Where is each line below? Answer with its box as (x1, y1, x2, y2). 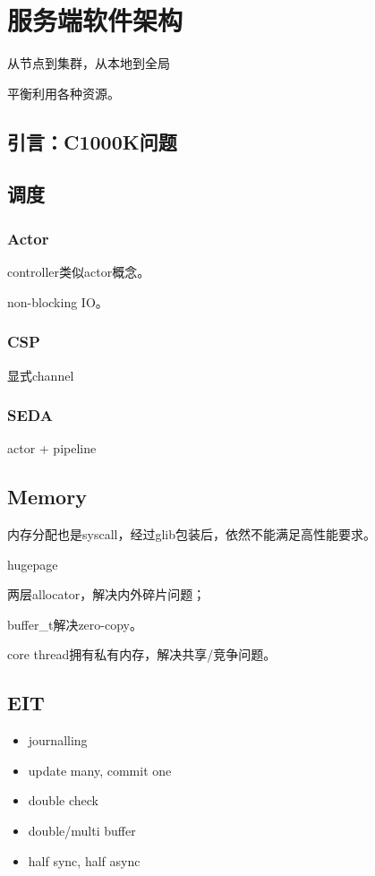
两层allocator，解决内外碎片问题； (7, 585, 206, 604)
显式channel (7, 365, 74, 384)
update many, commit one (28, 760, 172, 779)
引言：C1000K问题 (7, 127, 177, 155)
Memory (7, 483, 87, 511)
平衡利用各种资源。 (7, 83, 120, 102)
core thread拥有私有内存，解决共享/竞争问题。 (7, 645, 277, 664)
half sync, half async (28, 851, 141, 870)
